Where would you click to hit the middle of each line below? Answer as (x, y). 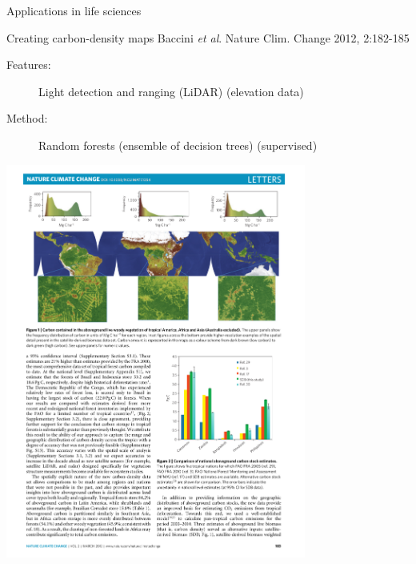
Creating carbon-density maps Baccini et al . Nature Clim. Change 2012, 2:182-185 (208, 37)
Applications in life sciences (74, 10)
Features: (29, 64)
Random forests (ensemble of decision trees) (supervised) (178, 145)
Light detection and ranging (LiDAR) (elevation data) (171, 91)
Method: (27, 118)
